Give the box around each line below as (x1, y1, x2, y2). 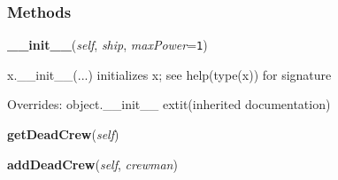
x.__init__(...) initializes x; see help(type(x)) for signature (7, 65, 332, 83)
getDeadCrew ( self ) (7, 125, 119, 144)
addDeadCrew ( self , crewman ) (7, 154, 178, 173)
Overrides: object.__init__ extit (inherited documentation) (7, 95, 331, 113)
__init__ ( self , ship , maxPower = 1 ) (7, 35, 208, 54)
